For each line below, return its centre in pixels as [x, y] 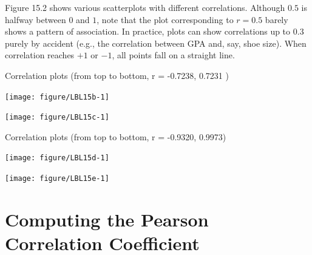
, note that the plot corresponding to [165, 19]
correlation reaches [40, 55]
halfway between [36, 19]
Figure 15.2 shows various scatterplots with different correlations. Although [145, 7]
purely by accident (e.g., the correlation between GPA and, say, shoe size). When [156, 43]
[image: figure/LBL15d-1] [57, 158]
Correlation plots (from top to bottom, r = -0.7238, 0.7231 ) [117, 75]
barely [276, 19]
